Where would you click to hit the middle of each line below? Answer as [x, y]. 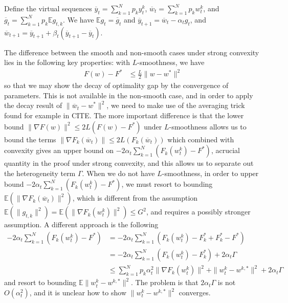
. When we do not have [118, 173]
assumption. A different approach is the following [81, 224]
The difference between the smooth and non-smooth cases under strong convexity [132, 52]
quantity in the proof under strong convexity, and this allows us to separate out [129, 163]
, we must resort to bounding [167, 184]
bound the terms [30, 139]
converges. [195, 293]
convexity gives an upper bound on [59, 150]
